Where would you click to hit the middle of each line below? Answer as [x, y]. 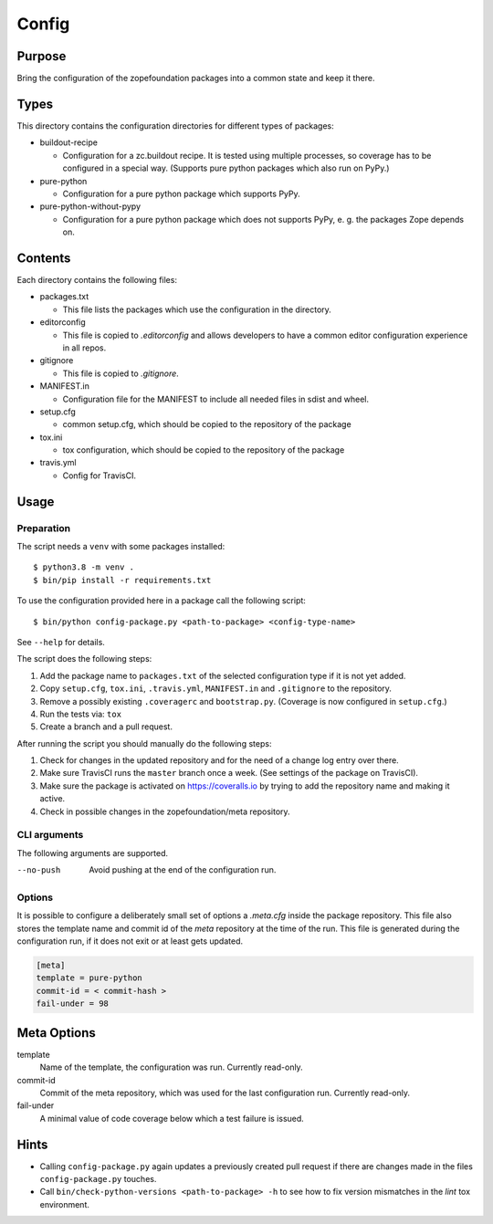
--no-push [39, 870]
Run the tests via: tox [81, 714]
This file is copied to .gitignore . [121, 373]
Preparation [44, 528]
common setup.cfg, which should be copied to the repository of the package [207, 424]
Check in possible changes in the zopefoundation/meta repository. [165, 811]
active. [52, 799]
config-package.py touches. [98, 1179]
